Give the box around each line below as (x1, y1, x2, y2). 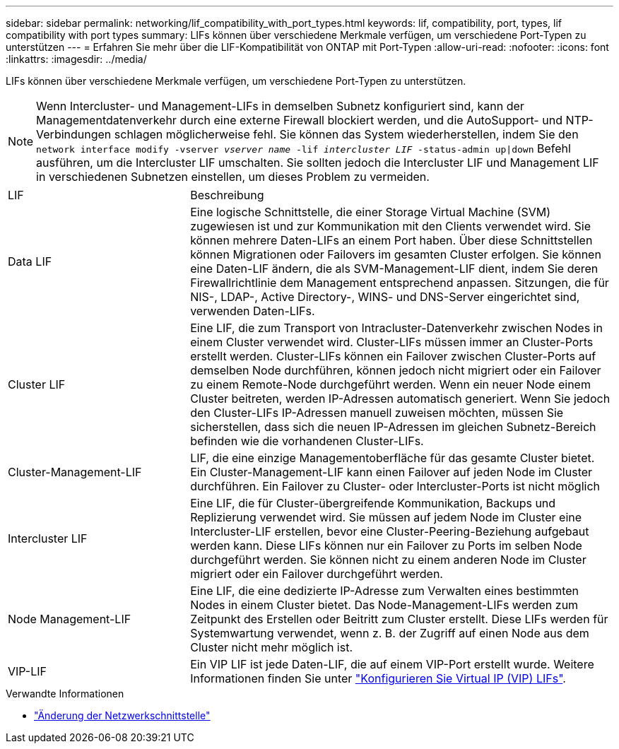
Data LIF (8, 254, 52, 269)
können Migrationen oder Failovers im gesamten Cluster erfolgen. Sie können (190, 247, 601, 261)
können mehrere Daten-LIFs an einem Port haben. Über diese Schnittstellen (190, 233, 593, 247)
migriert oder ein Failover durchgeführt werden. (190, 567, 443, 581)
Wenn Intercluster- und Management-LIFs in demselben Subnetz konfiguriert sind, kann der (36, 99, 524, 113)
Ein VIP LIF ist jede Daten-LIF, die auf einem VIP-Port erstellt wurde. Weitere (190, 657, 594, 671)
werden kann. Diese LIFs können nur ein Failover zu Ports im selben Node (190, 538, 582, 553)
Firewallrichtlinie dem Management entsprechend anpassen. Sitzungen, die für (190, 276, 609, 290)
